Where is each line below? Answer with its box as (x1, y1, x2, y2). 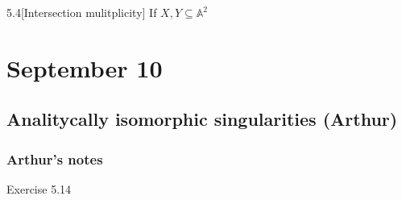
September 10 (6, 51, 163, 84)
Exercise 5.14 (6, 180, 72, 197)
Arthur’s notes (6, 148, 103, 169)
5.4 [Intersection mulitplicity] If (6, 4, 157, 20)
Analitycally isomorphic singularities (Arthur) (6, 106, 398, 131)
